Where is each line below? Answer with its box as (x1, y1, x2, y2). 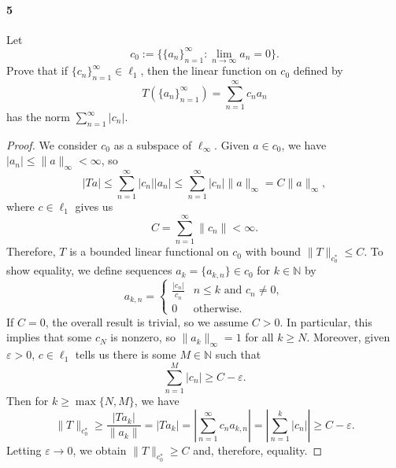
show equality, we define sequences (6, 262, 172, 278)
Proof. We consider (6, 136, 98, 153)
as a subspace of (113, 136, 192, 153)
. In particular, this (279, 313, 372, 330)
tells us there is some (75, 346, 176, 363)
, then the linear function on (140, 62, 277, 79)
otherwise (193, 303, 239, 315)
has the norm (6, 109, 71, 125)
